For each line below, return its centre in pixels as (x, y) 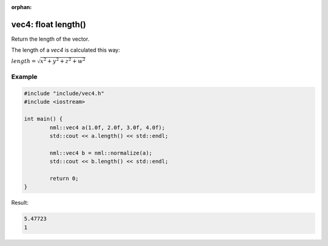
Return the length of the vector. (50, 39)
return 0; (64, 178)
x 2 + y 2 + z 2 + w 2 (63, 61)
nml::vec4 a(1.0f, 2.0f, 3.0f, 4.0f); (107, 127)
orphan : (22, 7)
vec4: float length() (49, 24)
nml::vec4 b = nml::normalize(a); (101, 153)
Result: (20, 203)
